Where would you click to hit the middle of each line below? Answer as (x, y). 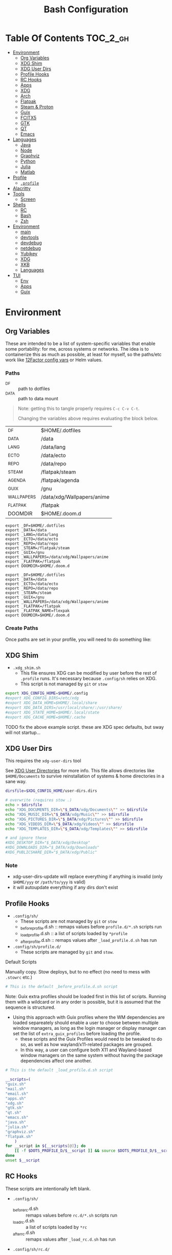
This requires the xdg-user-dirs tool (43, 761)
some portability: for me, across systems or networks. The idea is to (77, 349)
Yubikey (29, 253)
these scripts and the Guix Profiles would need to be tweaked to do (91, 1039)
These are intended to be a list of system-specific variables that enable (80, 343)
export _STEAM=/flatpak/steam (38, 548)
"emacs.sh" (17, 1118)
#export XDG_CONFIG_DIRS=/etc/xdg (42, 698)
